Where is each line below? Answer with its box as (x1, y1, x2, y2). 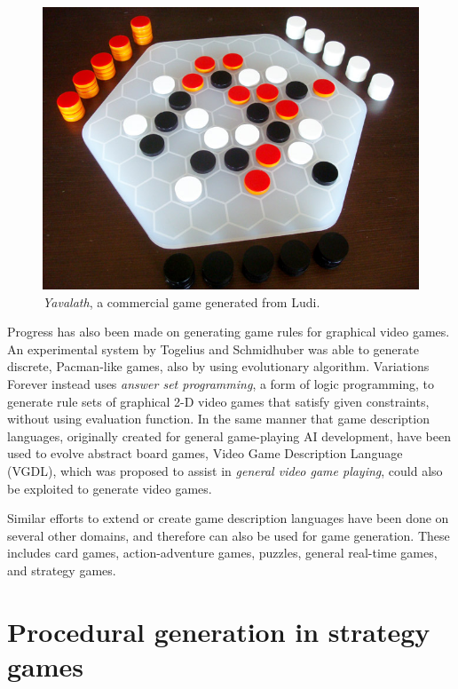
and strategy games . (7, 560, 116, 579)
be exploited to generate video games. (7, 479, 212, 497)
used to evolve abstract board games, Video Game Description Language (7, 444, 403, 463)
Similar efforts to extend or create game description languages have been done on (7, 509, 449, 527)
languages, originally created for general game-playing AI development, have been (7, 426, 451, 445)
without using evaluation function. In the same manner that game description (7, 409, 430, 428)
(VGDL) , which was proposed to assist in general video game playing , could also (7, 461, 443, 479)
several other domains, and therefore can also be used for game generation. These (7, 526, 450, 544)
